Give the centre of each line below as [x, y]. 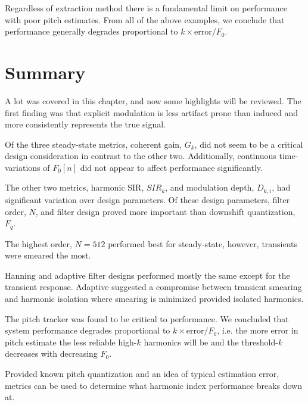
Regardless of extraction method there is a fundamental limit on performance [146, 8]
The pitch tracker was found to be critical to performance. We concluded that [147, 318]
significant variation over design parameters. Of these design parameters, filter [147, 199]
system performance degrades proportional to [88, 330]
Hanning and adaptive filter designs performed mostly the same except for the [147, 275]
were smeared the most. [48, 255]
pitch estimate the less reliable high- [71, 342]
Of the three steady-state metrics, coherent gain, [94, 144]
